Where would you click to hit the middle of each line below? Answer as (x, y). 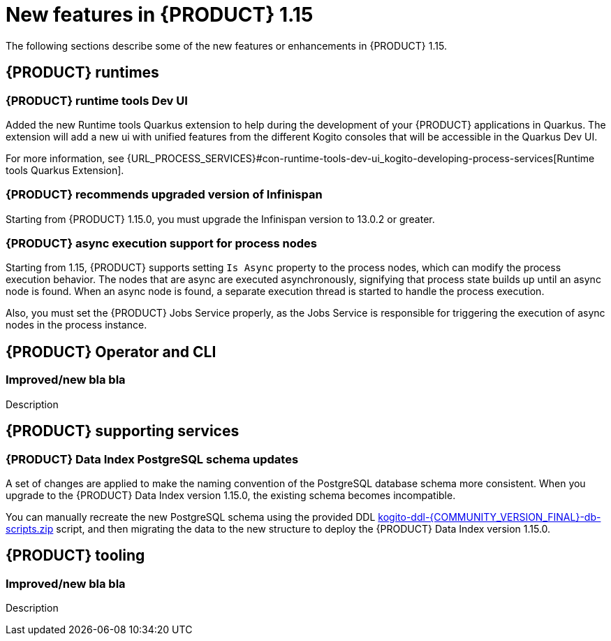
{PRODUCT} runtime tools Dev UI (97, 100)
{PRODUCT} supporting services (123, 431)
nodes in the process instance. (76, 325)
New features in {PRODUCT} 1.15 (160, 15)
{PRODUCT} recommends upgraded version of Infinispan (164, 195)
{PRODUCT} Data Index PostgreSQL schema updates (152, 459)
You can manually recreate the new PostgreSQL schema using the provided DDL (191, 517)
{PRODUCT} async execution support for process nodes (162, 244)
